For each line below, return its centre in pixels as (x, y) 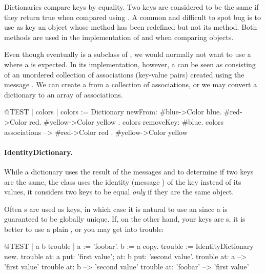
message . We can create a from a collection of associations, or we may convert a (131, 84)
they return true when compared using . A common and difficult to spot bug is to (132, 17)
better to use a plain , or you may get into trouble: (84, 229)
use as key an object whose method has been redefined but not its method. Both (131, 27)
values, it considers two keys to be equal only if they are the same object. (119, 192)
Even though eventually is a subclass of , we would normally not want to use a (128, 54)
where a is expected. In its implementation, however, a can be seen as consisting (130, 64)
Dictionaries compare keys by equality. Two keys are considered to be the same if (131, 7)
